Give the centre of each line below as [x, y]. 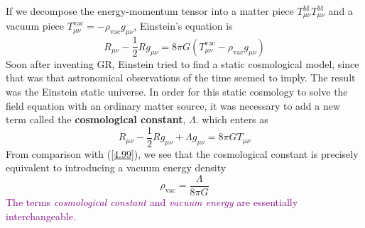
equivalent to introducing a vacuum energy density [116, 167]
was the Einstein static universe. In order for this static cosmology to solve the [177, 91]
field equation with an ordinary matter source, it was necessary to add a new [173, 105]
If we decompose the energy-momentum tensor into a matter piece [150, 11]
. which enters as [232, 119]
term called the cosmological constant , [96, 119]
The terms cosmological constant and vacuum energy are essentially [152, 202]
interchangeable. [41, 216]
